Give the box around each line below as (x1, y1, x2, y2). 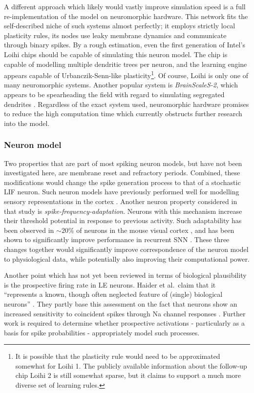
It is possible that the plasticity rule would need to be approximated (15, 351, 220, 361)
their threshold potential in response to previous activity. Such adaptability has (4, 215, 242, 226)
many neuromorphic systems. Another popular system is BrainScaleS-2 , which (4, 80, 238, 90)
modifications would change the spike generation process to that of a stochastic (4, 177, 241, 187)
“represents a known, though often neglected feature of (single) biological (4, 289, 223, 299)
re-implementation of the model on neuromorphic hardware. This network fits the (4, 11, 248, 21)
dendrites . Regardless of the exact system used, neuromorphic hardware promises (4, 99, 249, 109)
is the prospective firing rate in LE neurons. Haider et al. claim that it (4, 279, 216, 290)
